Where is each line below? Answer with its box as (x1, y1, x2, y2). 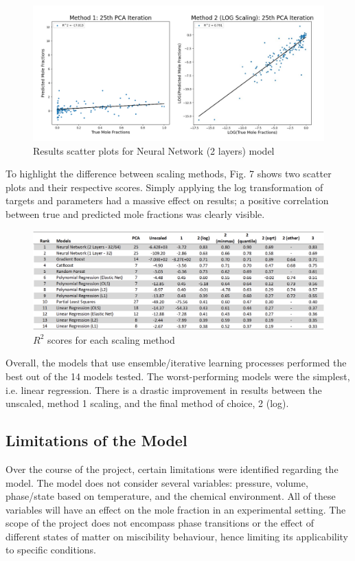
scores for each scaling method (47, 332, 175, 346)
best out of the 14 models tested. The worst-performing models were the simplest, (5, 368, 350, 383)
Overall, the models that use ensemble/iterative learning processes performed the (5, 355, 347, 370)
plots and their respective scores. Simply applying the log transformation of (5, 179, 323, 194)
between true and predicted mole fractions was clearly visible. (5, 207, 265, 221)
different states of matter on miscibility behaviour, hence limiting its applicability (5, 529, 348, 543)
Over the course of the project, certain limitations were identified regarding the (5, 461, 339, 476)
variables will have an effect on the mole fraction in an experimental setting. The (5, 502, 346, 516)
